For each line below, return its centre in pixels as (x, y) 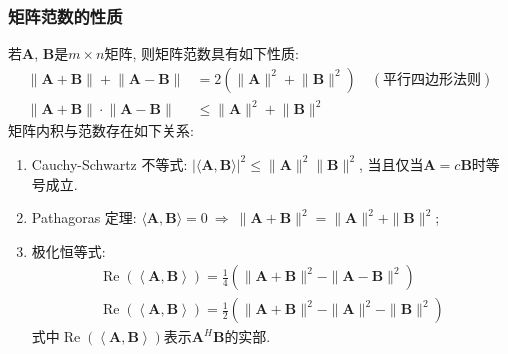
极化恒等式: (68, 250)
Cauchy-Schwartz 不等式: (109, 163)
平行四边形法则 (432, 79)
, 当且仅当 (391, 163)
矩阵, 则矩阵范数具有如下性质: (201, 53)
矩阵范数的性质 (65, 15)
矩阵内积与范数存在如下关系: (101, 130)
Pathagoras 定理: (84, 217)
